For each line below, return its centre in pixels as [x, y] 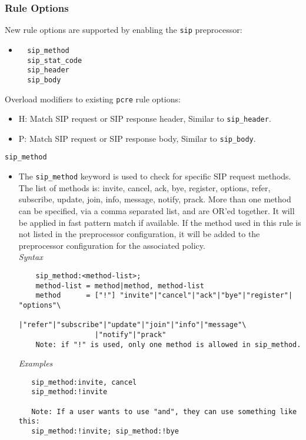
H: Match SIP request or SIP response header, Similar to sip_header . [145, 119]
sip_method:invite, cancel [84, 382]
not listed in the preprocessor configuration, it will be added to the [139, 234]
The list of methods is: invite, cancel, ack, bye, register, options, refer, [144, 187]
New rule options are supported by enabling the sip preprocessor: [124, 30]
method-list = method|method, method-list [120, 286]
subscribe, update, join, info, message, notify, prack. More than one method [155, 199]
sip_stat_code [55, 60]
